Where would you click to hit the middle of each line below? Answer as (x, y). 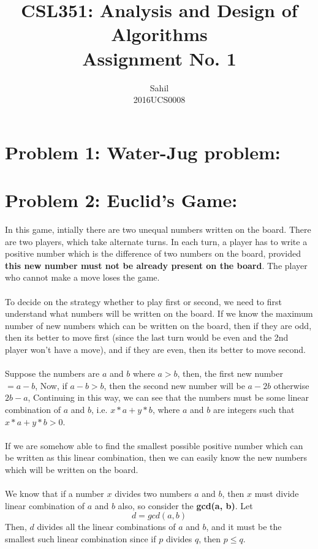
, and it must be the (244, 527)
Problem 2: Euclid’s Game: (121, 200)
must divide (277, 494)
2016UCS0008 (159, 100)
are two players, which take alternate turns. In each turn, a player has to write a (156, 241)
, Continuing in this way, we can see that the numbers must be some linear (168, 397)
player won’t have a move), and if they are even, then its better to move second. (155, 349)
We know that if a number (55, 494)
